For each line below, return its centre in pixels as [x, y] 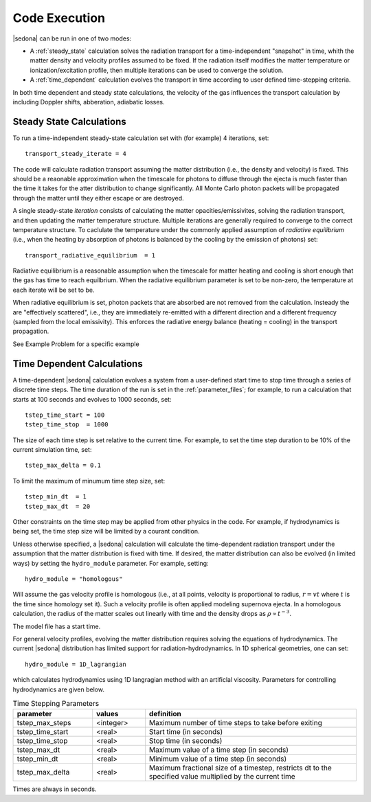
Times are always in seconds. [55, 789]
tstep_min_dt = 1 [56, 497]
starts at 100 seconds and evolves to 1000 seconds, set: [92, 399]
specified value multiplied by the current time [222, 777]
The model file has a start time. [57, 626]
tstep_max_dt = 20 [58, 506]
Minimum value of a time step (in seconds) [218, 759]
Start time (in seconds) [186, 732]
